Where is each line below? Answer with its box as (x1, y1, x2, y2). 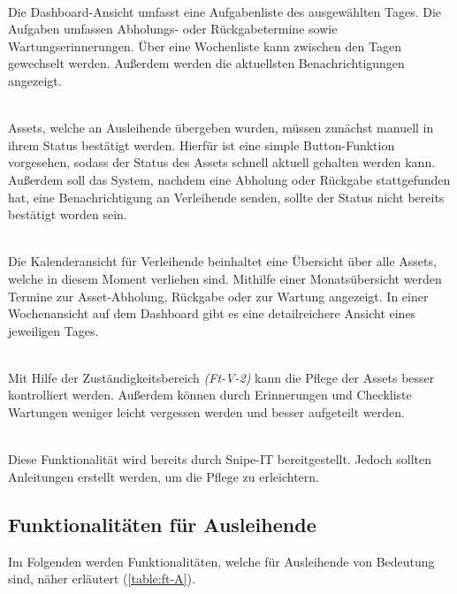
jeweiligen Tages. (8, 321, 99, 339)
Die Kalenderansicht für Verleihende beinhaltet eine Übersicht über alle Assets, (8, 252, 437, 270)
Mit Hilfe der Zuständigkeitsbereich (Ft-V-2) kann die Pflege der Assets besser (8, 368, 435, 386)
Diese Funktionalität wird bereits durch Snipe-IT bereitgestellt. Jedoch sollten (8, 450, 432, 468)
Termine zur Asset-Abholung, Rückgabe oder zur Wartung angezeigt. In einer (8, 286, 429, 305)
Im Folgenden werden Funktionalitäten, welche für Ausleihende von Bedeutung (8, 552, 435, 570)
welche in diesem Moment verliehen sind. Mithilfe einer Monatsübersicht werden (8, 269, 442, 287)
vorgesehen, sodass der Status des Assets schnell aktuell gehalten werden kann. (8, 153, 436, 171)
